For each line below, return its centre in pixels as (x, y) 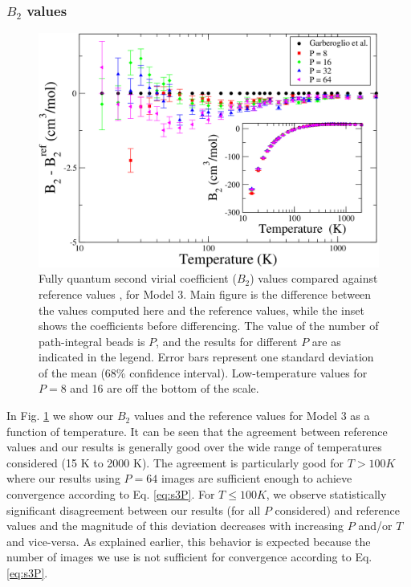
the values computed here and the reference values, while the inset (201, 310)
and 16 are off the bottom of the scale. (165, 388)
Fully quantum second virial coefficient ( (138, 278)
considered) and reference (337, 510)
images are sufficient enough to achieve (256, 478)
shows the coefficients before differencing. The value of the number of (209, 326)
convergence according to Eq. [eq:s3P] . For (111, 494)
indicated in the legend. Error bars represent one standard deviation (206, 357)
